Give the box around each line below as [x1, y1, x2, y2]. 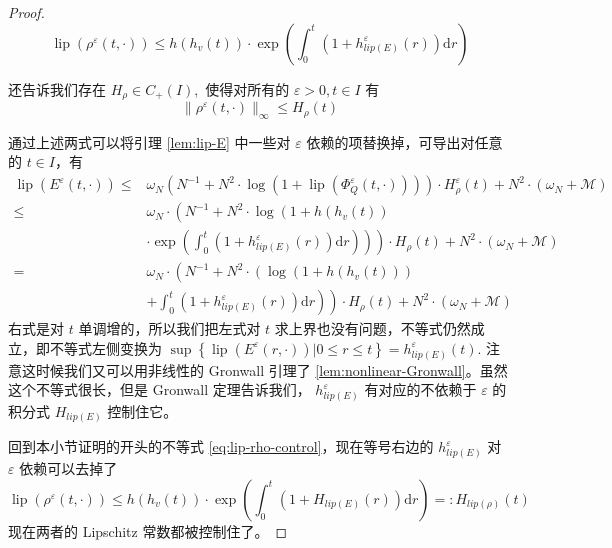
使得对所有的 [205, 78, 290, 99]
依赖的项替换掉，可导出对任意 [306, 131, 503, 152]
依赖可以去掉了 [19, 458, 118, 479]
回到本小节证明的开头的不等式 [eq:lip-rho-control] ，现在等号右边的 [8, 436, 434, 457]
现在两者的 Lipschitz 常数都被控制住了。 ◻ [8, 520, 288, 541]
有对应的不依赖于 [364, 379, 477, 400]
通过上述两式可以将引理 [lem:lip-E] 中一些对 [8, 131, 291, 152]
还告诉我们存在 [8, 78, 106, 99]
